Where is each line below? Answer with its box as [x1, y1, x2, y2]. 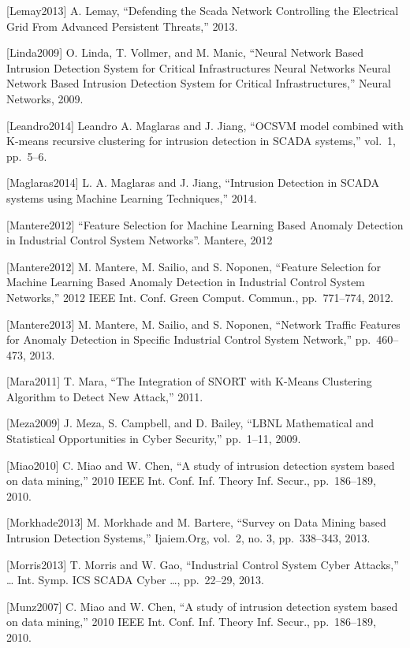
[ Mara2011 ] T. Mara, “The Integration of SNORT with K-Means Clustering [6, 373, 372, 389]
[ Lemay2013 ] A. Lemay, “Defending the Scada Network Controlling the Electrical [6, 2, 399, 18]
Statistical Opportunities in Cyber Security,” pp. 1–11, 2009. [6, 430, 301, 447]
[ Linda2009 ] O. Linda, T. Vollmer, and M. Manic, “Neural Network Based [6, 44, 364, 61]
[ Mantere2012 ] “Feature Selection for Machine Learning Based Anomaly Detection [6, 216, 404, 233]
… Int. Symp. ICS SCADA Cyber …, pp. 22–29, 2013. [6, 572, 265, 588]
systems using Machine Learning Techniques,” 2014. [6, 189, 257, 206]
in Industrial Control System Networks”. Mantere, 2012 [6, 232, 273, 248]
